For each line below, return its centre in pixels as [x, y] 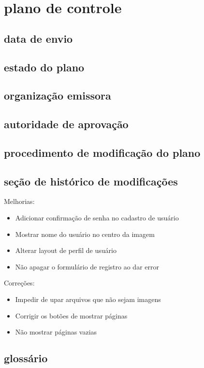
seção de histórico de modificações [91, 181]
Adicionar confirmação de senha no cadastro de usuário [97, 218]
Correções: [19, 283]
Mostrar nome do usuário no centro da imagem [85, 234]
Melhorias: [19, 201]
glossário [26, 358]
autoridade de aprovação [66, 124]
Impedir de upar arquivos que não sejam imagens [88, 299]
